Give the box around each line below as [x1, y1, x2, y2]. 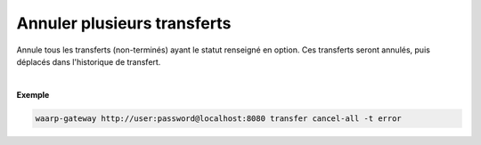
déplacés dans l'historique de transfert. [16, 56, 161, 67]
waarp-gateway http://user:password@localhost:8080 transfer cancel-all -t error [35, 113, 403, 124]
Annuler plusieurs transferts [16, 13, 232, 33]
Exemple [16, 89, 50, 100]
